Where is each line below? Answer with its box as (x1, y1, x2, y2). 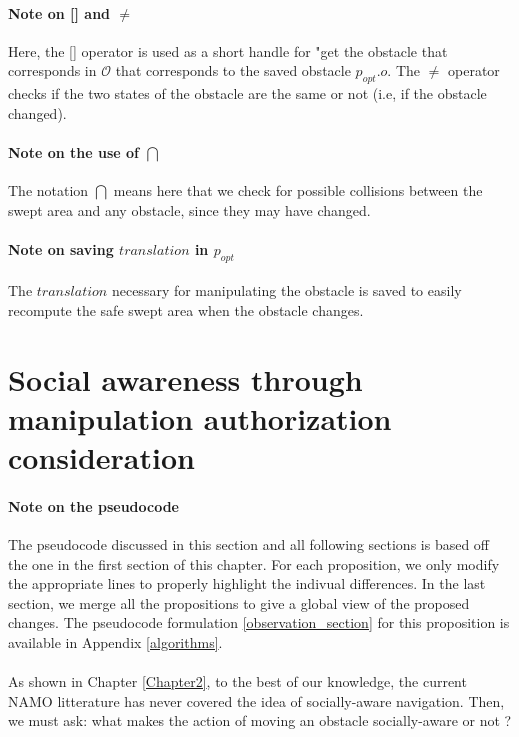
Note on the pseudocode (8, 495, 179, 516)
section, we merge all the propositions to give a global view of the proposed (8, 592, 470, 613)
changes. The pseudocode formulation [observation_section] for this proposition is (8, 612, 510, 633)
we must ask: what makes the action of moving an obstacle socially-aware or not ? (8, 710, 512, 731)
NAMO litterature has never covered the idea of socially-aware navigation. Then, (8, 690, 505, 711)
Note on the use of (8, 141, 139, 162)
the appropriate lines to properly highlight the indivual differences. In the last (8, 573, 486, 594)
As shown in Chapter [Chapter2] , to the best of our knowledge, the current (8, 671, 467, 692)
